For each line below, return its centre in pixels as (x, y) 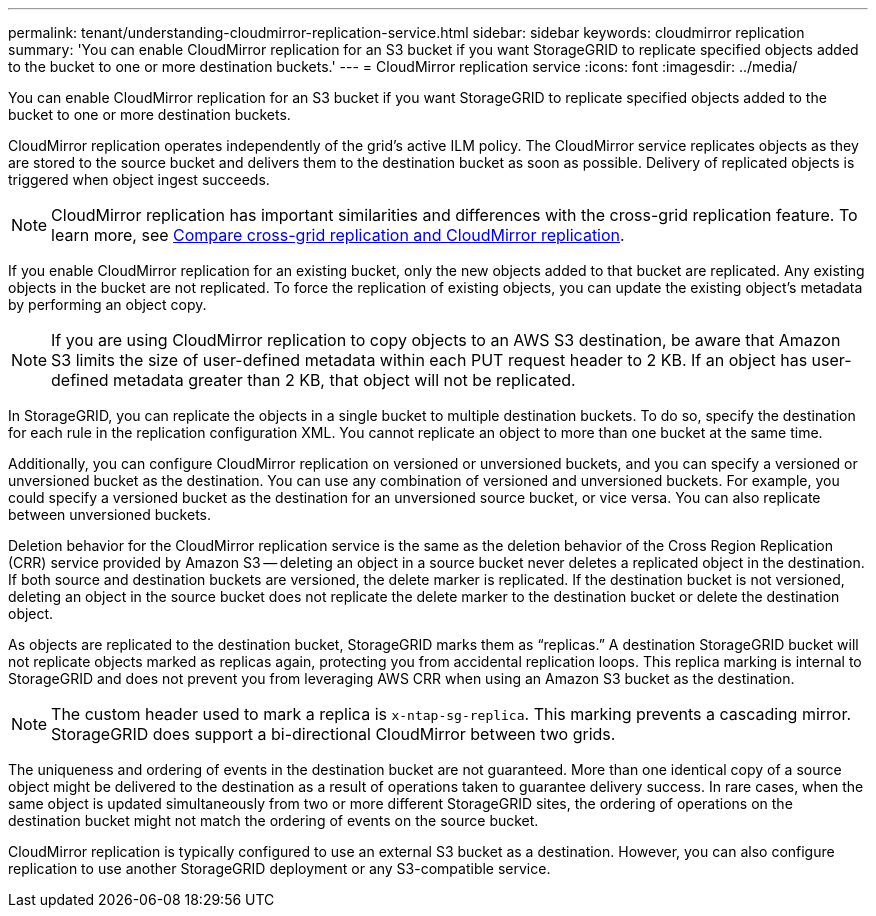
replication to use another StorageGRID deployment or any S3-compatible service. (279, 868)
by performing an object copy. (107, 304)
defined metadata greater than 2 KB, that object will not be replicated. (313, 380)
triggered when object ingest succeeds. (139, 179)
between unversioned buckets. (109, 514)
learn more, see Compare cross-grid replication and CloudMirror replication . (338, 235)
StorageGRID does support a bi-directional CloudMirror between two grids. (333, 734)
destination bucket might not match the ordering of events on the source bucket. (273, 820)
